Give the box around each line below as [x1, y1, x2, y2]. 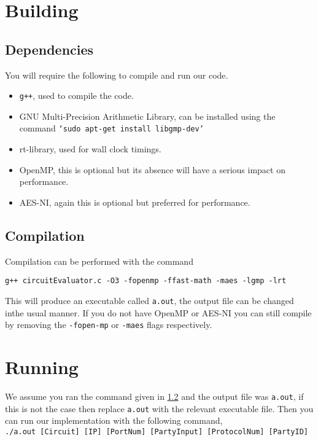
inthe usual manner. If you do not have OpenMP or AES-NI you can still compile [5, 306, 312, 319]
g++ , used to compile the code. [19, 89, 134, 102]
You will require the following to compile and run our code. [5, 68, 228, 81]
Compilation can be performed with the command [5, 254, 193, 267]
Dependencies [5, 39, 94, 58]
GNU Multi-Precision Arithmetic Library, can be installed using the [19, 109, 276, 122]
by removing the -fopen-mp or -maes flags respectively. [5, 318, 212, 331]
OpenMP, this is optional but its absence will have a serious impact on [19, 163, 285, 176]
